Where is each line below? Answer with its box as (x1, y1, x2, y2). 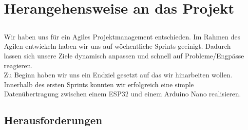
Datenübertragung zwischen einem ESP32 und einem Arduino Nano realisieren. (4, 89, 241, 99)
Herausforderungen (4, 112, 102, 128)
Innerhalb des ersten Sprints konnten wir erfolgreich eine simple (4, 79, 194, 89)
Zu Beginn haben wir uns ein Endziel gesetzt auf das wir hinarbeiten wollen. (4, 70, 232, 80)
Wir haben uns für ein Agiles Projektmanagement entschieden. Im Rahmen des (4, 31, 240, 41)
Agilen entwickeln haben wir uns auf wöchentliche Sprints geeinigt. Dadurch (4, 41, 231, 51)
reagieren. (4, 60, 33, 70)
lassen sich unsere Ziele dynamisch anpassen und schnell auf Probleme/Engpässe (4, 50, 244, 60)
